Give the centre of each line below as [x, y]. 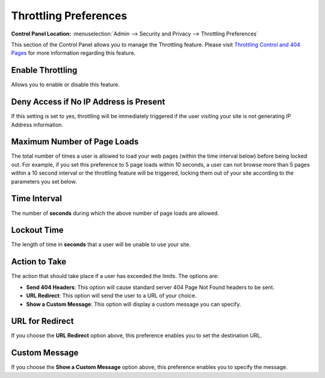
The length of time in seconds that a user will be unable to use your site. [101, 244]
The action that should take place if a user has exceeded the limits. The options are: [115, 276]
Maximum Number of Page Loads [75, 142]
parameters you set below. [44, 181]
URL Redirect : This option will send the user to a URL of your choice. [111, 296]
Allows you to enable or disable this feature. [66, 85]
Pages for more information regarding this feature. [73, 53]
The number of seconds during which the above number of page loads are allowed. [115, 213]
